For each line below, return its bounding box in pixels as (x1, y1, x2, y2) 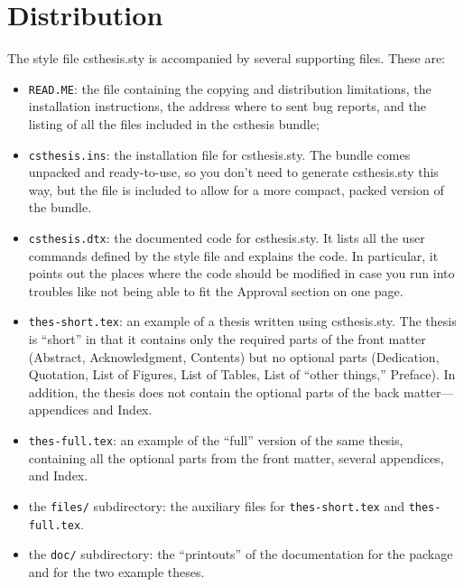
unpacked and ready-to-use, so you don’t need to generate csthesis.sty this (28, 163, 439, 182)
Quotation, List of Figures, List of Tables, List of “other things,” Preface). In (28, 365, 456, 384)
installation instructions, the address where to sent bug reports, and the (28, 97, 426, 116)
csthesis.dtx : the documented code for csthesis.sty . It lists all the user (28, 228, 425, 247)
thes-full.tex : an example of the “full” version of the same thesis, (28, 431, 404, 450)
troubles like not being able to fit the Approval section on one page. (28, 281, 404, 300)
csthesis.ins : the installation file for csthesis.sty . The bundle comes (28, 144, 411, 163)
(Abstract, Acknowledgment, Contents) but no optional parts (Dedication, (28, 347, 440, 366)
